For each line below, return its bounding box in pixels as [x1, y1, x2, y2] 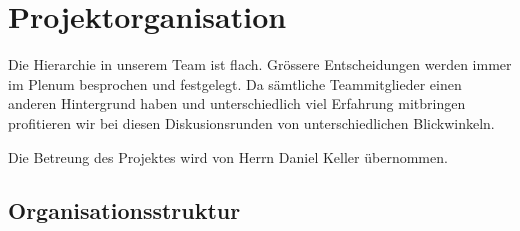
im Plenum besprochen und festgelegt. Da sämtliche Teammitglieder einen [8, 73, 462, 94]
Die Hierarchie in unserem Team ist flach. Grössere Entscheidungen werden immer [8, 54, 512, 75]
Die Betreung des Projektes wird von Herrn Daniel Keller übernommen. [8, 146, 448, 167]
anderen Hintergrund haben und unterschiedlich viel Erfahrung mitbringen [8, 93, 466, 114]
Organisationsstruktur [8, 195, 241, 226]
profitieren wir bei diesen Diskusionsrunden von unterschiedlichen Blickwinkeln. [8, 112, 495, 133]
